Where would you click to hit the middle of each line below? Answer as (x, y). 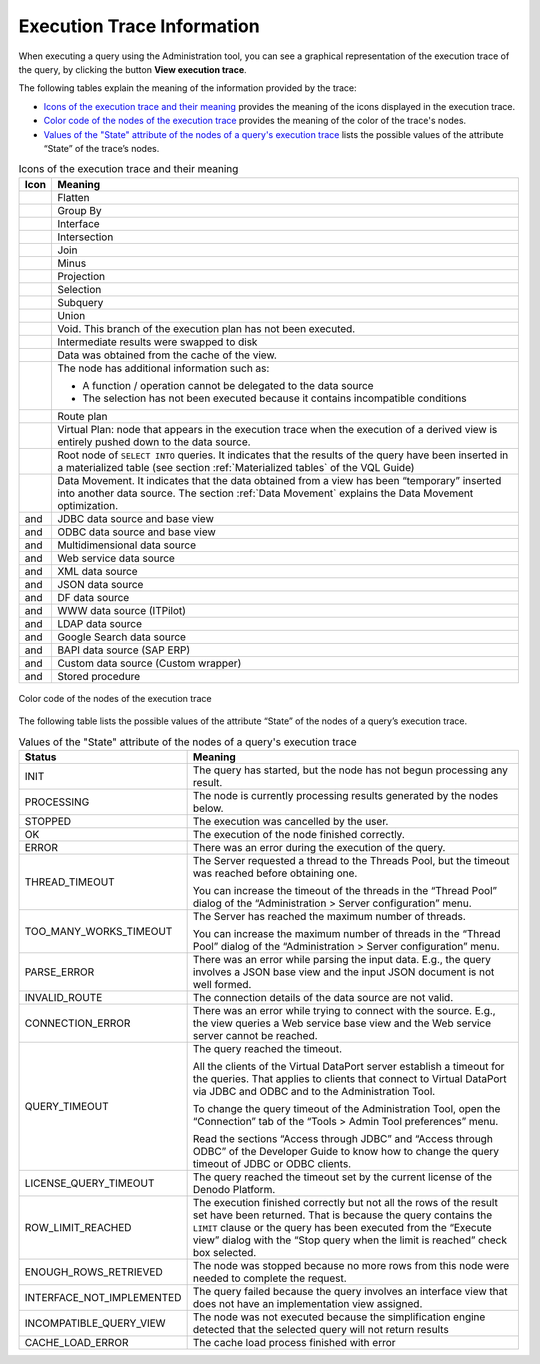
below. (208, 808)
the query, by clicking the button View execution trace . (132, 69)
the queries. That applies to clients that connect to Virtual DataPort (349, 1078)
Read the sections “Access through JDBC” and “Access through (343, 1138)
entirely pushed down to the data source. (153, 442)
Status (40, 757)
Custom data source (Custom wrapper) (149, 663)
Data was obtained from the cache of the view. (166, 355)
